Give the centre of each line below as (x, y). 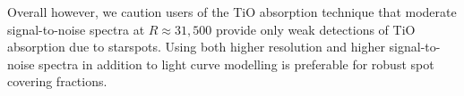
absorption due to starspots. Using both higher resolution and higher (196, 47)
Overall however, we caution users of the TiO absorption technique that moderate (232, 12)
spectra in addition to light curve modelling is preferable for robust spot (236, 64)
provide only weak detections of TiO (315, 29)
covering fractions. (57, 81)
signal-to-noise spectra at (76, 29)
